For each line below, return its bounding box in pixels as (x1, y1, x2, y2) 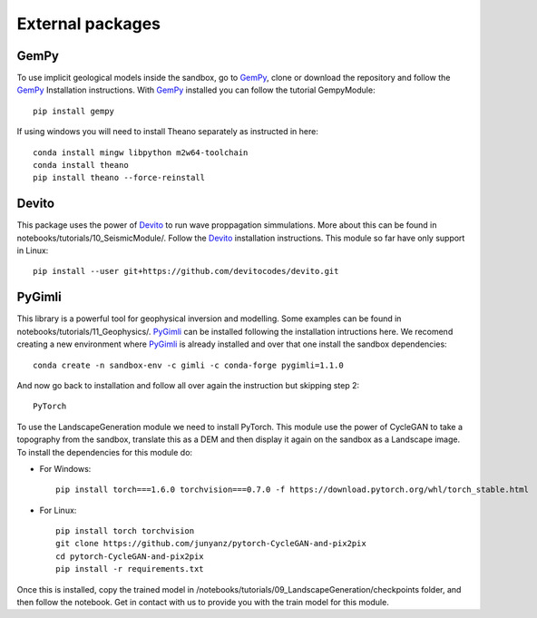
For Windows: (39, 463, 92, 474)
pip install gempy (33, 105, 115, 116)
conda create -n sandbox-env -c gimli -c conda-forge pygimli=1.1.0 (33, 359, 344, 370)
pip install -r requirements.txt (55, 564, 204, 574)
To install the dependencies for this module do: (16, 446, 193, 457)
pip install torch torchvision (55, 526, 195, 536)
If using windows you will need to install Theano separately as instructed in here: (16, 126, 319, 137)
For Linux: (39, 505, 77, 515)
